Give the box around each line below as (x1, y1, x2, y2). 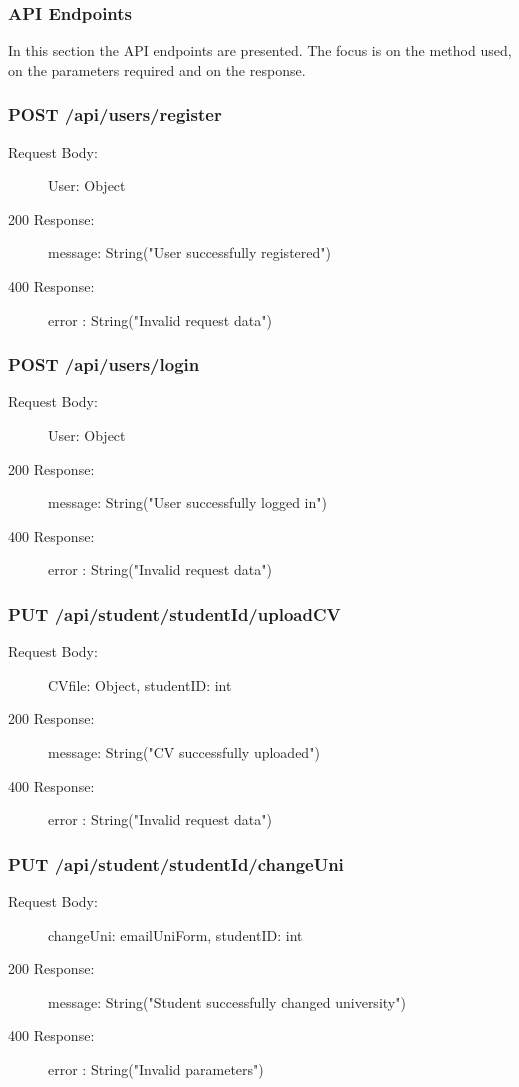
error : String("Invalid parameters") (48, 1058, 264, 1079)
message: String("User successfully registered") (48, 242, 331, 263)
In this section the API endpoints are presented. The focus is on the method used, (8, 40, 512, 61)
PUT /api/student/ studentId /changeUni (8, 851, 344, 876)
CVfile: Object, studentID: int (48, 674, 232, 695)
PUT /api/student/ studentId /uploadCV (8, 601, 341, 626)
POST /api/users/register (8, 102, 222, 127)
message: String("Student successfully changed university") (48, 991, 406, 1012)
